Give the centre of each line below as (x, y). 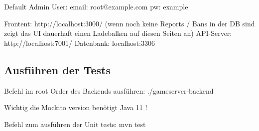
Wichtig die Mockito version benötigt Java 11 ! (76, 107)
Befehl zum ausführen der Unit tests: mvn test (75, 124)
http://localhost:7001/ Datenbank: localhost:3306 (79, 43)
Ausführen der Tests (58, 69)
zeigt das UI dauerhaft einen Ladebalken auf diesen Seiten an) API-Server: (118, 33)
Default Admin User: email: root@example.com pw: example (96, 6)
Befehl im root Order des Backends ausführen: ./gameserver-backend (109, 90)
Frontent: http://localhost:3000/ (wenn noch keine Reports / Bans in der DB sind (129, 23)
